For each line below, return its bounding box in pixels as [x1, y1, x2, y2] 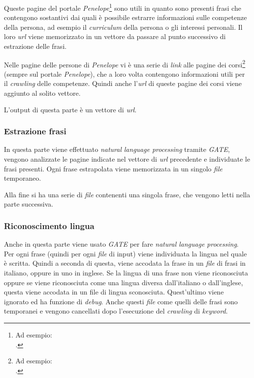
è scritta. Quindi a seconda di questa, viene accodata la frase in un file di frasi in [4, 258, 246, 268]
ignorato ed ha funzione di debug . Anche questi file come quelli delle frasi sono [4, 296, 238, 306]
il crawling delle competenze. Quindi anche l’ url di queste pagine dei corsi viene [4, 78, 242, 88]
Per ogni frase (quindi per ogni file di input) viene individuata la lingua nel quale [4, 248, 247, 258]
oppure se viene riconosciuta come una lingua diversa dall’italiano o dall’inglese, [4, 277, 243, 287]
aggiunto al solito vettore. [4, 88, 81, 98]
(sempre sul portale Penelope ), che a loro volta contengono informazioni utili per [4, 68, 245, 79]
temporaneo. [4, 173, 41, 183]
